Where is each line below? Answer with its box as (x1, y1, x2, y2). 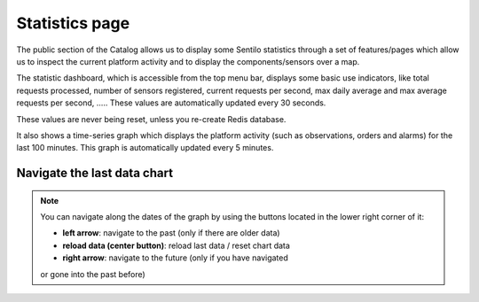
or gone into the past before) (40, 268, 145, 279)
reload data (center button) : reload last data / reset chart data (62, 240, 290, 251)
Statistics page (16, 13, 130, 33)
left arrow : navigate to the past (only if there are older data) (62, 228, 280, 238)
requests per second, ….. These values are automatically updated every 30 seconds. (16, 97, 326, 108)
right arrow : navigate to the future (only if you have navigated (62, 252, 288, 263)
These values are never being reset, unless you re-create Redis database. (16, 113, 287, 124)
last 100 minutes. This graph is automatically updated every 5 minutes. (16, 143, 274, 153)
